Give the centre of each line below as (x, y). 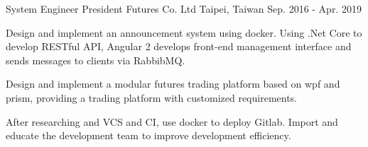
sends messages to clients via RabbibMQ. (96, 60)
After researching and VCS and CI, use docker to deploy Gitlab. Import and (172, 121)
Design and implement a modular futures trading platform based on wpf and (173, 84)
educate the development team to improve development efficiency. (148, 135)
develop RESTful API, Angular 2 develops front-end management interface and (179, 46)
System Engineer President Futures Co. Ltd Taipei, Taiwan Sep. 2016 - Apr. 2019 (184, 8)
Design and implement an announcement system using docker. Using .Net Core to (184, 32)
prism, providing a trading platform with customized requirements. (152, 97)
